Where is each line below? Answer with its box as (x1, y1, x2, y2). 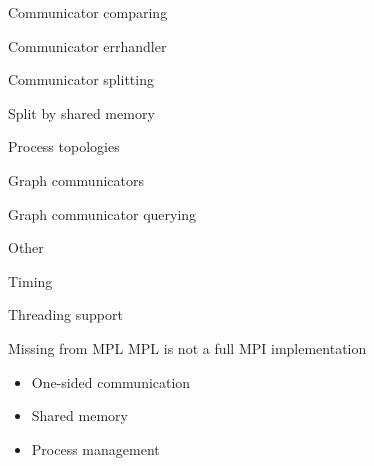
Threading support (8, 304, 123, 325)
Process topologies (8, 136, 120, 157)
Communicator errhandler (8, 35, 167, 56)
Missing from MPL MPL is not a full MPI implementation (8, 337, 367, 358)
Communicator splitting (8, 69, 154, 90)
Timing (8, 270, 53, 291)
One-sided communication (31, 371, 191, 392)
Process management (31, 438, 160, 459)
